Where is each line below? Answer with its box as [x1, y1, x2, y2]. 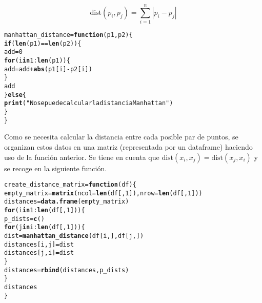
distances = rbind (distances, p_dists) [4, 266, 129, 274]
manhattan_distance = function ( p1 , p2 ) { [4, 31, 133, 39]
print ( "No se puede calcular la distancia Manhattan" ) [4, 99, 173, 107]
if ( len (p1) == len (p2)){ [4, 39, 82, 47]
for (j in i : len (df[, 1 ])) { [4, 224, 85, 231]
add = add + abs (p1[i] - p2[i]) [4, 65, 92, 73]
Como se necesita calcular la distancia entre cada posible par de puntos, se [4, 131, 238, 142]
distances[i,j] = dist [4, 240, 74, 248]
